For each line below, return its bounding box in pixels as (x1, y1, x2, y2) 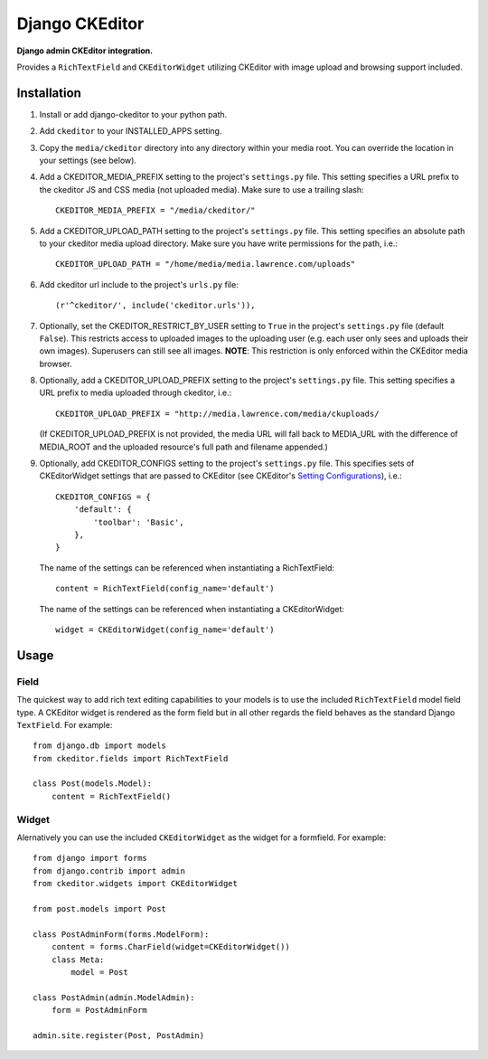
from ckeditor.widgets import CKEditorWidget (33, 878, 239, 889)
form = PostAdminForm (51, 1005, 148, 1016)
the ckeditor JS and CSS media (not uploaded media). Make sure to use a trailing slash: (39, 184, 365, 194)
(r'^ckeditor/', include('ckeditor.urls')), (55, 300, 257, 311)
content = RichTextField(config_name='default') (55, 583, 275, 594)
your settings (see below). (39, 155, 137, 166)
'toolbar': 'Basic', (93, 516, 184, 527)
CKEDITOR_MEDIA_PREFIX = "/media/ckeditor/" (55, 205, 257, 216)
